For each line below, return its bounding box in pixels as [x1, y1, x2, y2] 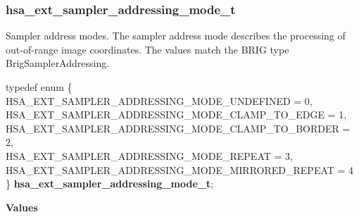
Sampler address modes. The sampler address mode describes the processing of [6, 28, 346, 43]
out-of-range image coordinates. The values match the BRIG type [6, 42, 289, 56]
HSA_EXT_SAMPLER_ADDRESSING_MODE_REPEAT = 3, [6, 148, 293, 163]
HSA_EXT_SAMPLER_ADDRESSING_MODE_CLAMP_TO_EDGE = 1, [6, 107, 347, 122]
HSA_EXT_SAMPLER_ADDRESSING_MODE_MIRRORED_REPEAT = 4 [6, 162, 354, 177]
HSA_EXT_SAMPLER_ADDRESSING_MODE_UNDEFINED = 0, [6, 93, 313, 108]
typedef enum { [6, 80, 73, 94]
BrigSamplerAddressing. [6, 56, 110, 70]
